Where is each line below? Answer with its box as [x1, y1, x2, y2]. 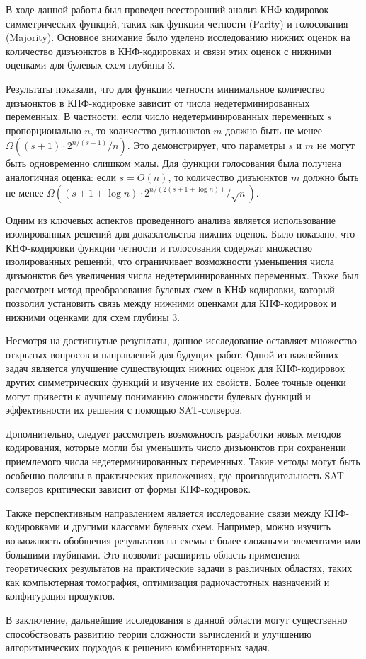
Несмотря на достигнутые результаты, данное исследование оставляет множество [6, 333, 358, 348]
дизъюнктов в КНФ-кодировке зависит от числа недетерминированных [6, 95, 310, 110]
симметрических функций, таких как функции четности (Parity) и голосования [6, 16, 348, 30]
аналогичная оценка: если [6, 169, 116, 184]
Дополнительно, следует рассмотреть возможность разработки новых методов [6, 426, 341, 441]
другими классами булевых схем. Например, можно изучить [72, 519, 331, 534]
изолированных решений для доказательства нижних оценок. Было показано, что [6, 226, 355, 241]
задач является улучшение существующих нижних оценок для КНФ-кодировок [6, 361, 345, 375]
